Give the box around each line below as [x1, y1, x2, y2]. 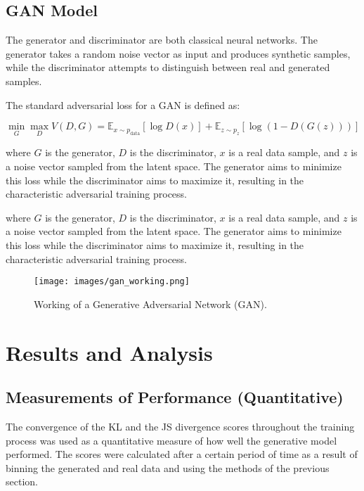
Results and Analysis [6, 338, 213, 366]
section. [6, 474, 38, 489]
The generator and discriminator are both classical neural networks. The [6, 32, 318, 47]
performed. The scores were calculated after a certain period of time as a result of [6, 447, 358, 461]
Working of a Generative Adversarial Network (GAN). [34, 296, 267, 311]
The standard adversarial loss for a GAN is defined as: [6, 97, 240, 112]
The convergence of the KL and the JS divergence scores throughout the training [6, 419, 355, 433]
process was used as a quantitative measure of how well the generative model [6, 433, 337, 447]
